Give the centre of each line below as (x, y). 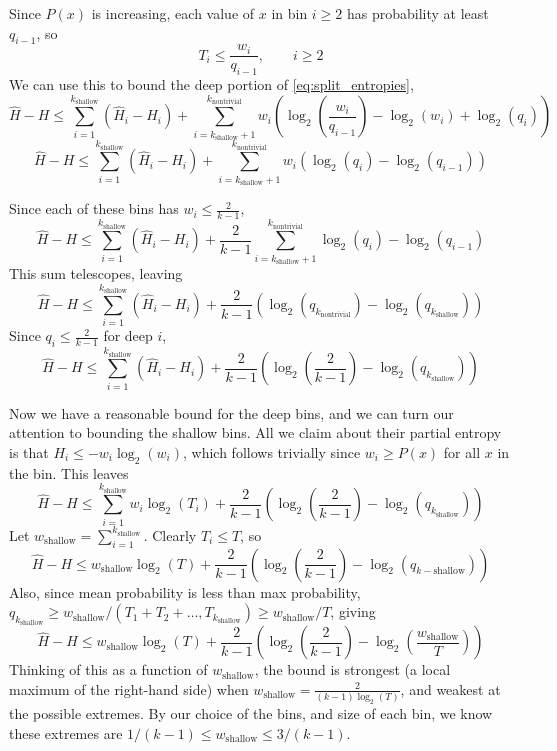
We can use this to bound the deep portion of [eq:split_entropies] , (211, 84)
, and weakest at (450, 688)
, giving (353, 611)
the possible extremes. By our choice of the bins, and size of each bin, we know (251, 713)
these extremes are (66, 732)
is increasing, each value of (173, 13)
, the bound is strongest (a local (352, 669)
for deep (128, 335)
